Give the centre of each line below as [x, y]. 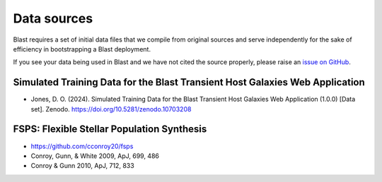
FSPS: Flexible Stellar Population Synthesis [110, 129]
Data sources [53, 18]
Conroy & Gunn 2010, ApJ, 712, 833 [82, 166]
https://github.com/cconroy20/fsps [82, 146]
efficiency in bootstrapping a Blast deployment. [82, 49]
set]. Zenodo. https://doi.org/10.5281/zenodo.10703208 [111, 109]
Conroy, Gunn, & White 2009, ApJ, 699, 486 [95, 156]
